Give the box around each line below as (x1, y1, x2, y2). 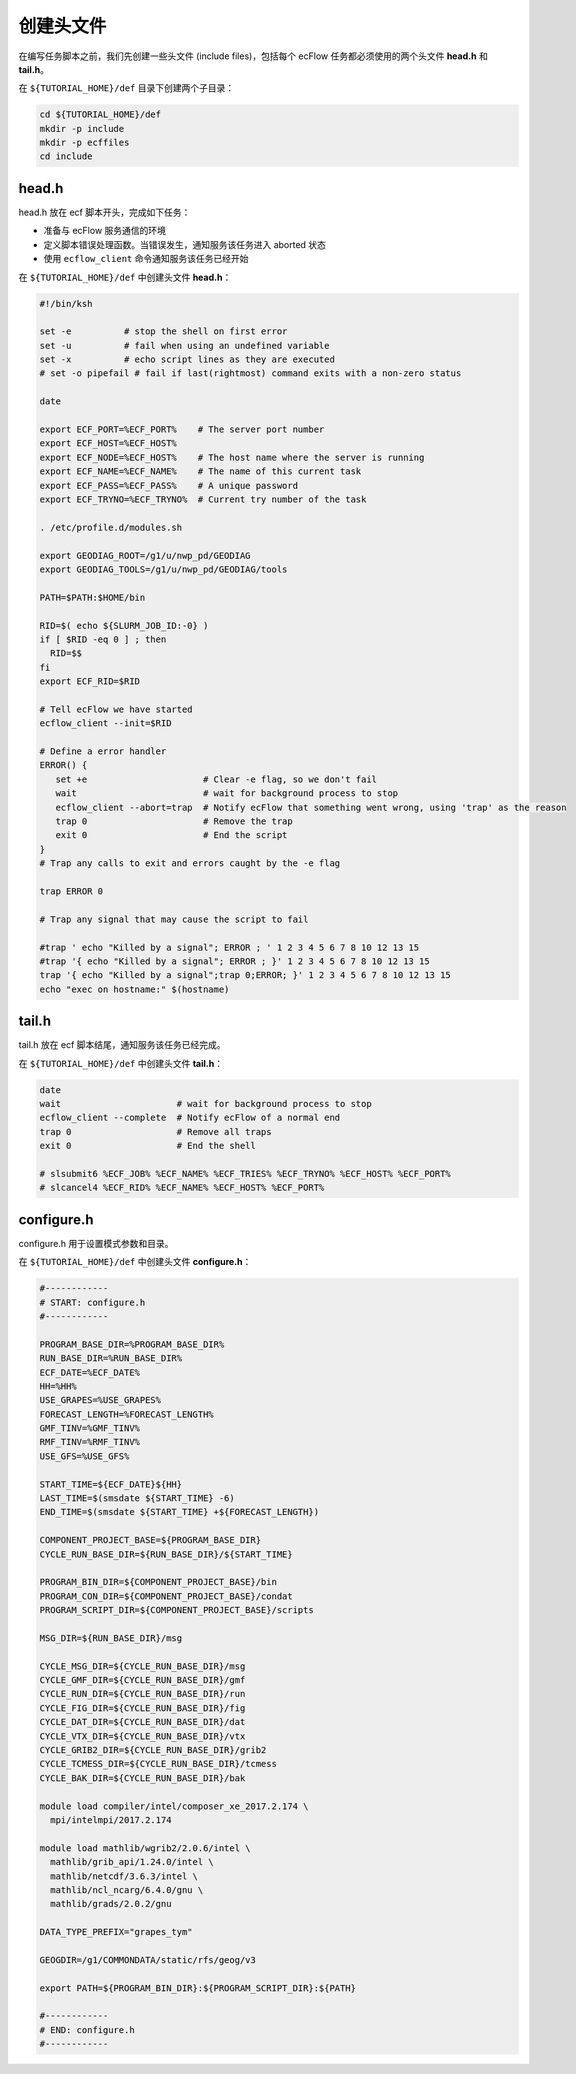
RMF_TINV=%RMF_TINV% (39, 1436, 140, 1448)
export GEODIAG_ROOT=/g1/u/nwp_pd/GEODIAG (39, 550, 251, 561)
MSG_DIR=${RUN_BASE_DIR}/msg (39, 1632, 183, 1644)
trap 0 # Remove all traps (39, 1126, 272, 1137)
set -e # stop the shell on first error (39, 326, 288, 337)
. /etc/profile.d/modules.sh (39, 521, 183, 533)
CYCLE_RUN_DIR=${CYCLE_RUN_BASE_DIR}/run (39, 1688, 246, 1700)
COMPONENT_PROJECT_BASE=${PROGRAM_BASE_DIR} (39, 1535, 262, 1546)
